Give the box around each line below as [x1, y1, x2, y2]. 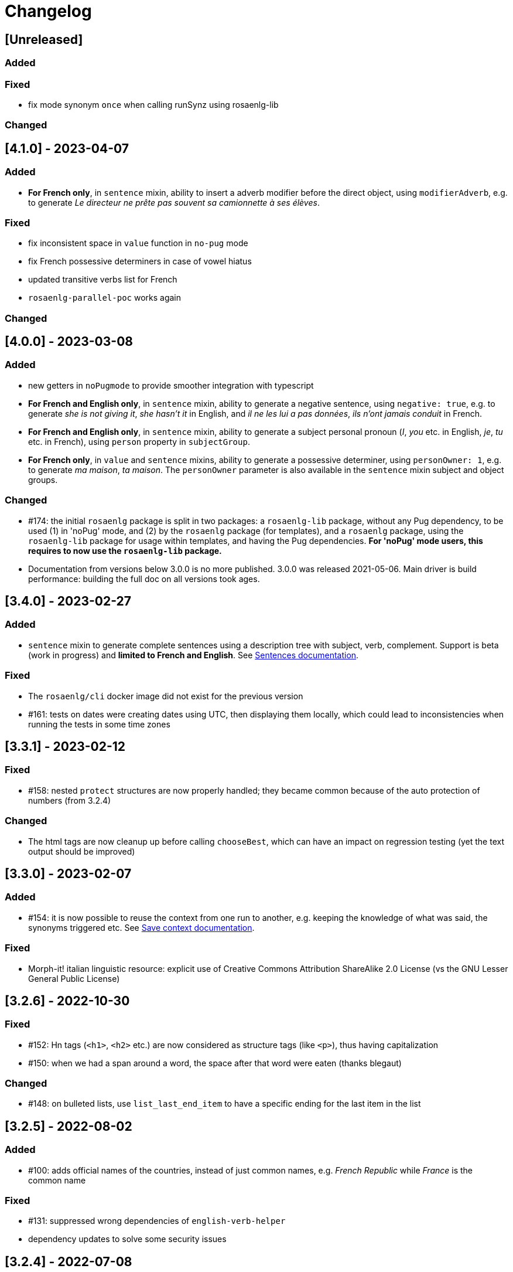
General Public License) [28, 973, 120, 984]
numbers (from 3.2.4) [28, 795, 111, 805]
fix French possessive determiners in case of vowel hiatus [28, 256, 252, 267]
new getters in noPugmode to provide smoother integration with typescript [28, 380, 314, 390]
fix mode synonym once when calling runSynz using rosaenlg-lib [28, 99, 279, 110]
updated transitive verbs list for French [28, 274, 177, 285]
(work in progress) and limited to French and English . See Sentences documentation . [28, 649, 359, 660]
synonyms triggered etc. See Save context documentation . [28, 922, 255, 933]
